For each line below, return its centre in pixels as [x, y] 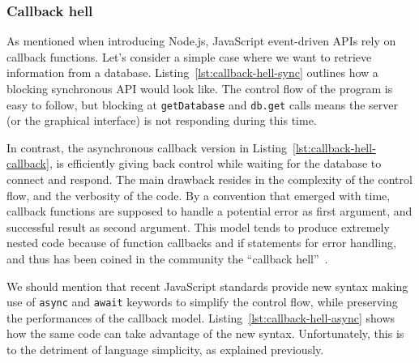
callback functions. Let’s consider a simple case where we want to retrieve [189, 56]
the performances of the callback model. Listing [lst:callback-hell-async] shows [201, 317]
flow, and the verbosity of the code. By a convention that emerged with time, [199, 195]
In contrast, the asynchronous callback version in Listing [147, 147]
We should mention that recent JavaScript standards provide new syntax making [207, 286]
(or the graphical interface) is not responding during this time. [162, 120]
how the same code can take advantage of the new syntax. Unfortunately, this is [205, 333]
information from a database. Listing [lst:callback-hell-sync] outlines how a [192, 73]
